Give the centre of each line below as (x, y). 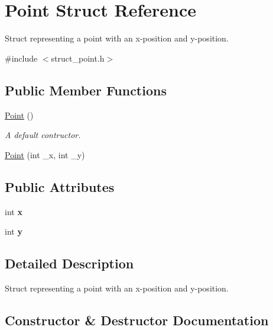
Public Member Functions (86, 90)
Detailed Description (69, 263)
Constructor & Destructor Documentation (137, 320)
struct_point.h (78, 58)
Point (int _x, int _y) (45, 154)
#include (21, 58)
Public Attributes (60, 186)
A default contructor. (43, 135)
